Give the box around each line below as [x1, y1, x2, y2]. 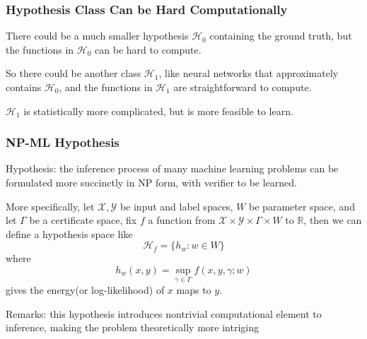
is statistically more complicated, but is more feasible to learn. [23, 103, 293, 118]
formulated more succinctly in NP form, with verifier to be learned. [6, 175, 297, 189]
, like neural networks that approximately [158, 66, 339, 81]
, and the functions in [59, 80, 153, 94]
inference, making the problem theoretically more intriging [6, 320, 259, 335]
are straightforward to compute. [173, 80, 312, 94]
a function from [148, 213, 216, 227]
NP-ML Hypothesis [6, 133, 120, 151]
